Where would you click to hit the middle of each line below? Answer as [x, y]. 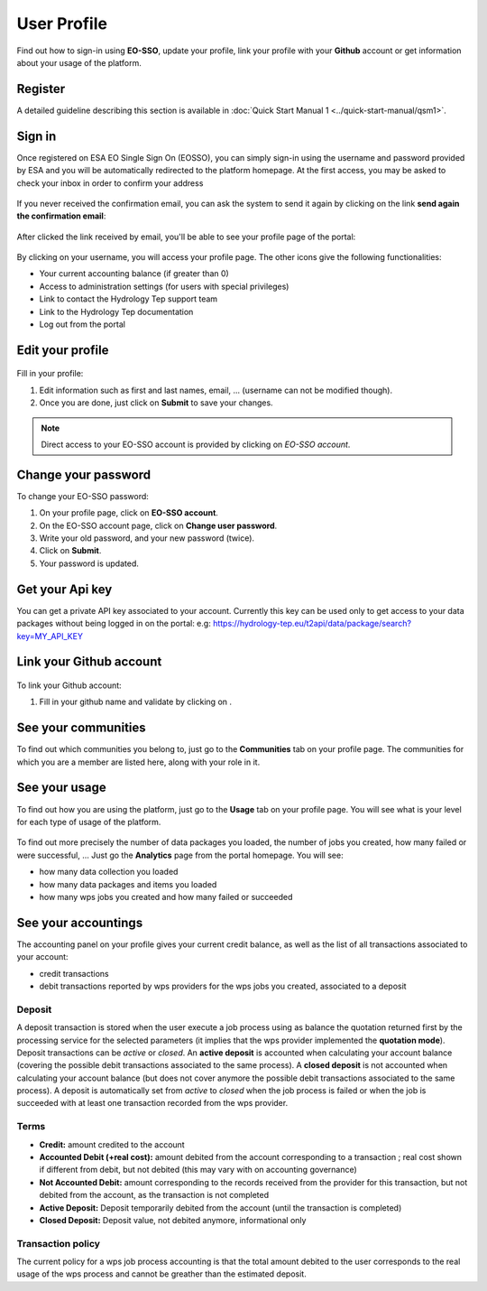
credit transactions [74, 973]
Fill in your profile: [50, 374]
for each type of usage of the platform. [89, 822]
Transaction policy [59, 1243]
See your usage [62, 788]
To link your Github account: [69, 685]
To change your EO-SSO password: [83, 496]
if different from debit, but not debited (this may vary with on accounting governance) [198, 1170]
